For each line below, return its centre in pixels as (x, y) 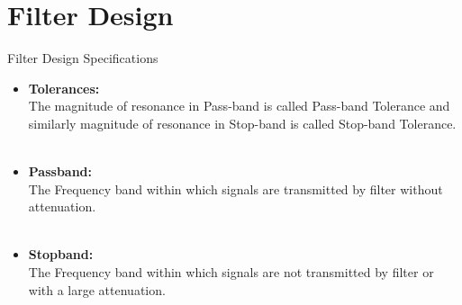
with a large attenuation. (97, 289)
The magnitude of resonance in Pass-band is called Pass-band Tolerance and (239, 106)
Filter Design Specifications (83, 58)
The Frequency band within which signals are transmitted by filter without (236, 188)
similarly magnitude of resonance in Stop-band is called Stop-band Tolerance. (242, 123)
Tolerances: (64, 88)
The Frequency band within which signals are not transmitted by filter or (231, 272)
